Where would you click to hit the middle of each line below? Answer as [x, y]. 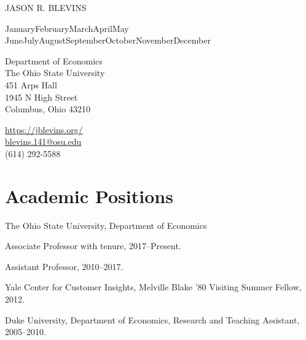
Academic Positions [89, 195]
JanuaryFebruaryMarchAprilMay [67, 28]
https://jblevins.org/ [44, 129]
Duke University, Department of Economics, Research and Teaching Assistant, [152, 319]
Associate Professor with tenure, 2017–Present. [93, 246]
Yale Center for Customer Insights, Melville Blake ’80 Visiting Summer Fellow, [153, 287]
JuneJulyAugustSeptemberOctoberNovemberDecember [108, 40]
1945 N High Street [41, 97]
